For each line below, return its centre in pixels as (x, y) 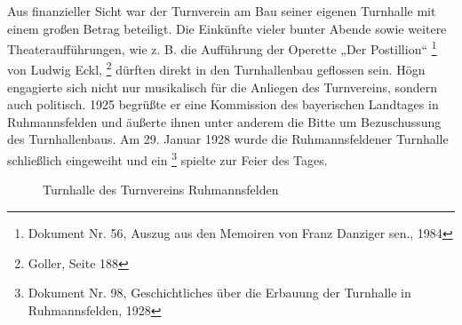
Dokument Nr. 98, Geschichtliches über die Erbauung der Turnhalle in (219, 293)
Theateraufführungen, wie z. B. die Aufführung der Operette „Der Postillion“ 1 (222, 48)
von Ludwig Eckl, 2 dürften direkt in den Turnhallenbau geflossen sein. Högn (216, 68)
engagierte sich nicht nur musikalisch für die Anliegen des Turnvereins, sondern (223, 87)
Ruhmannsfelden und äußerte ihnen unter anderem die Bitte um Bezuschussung (224, 121)
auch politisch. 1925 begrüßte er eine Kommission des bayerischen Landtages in (223, 104)
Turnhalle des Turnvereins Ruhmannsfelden (161, 190)
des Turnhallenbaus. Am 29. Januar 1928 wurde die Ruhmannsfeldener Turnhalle (228, 139)
